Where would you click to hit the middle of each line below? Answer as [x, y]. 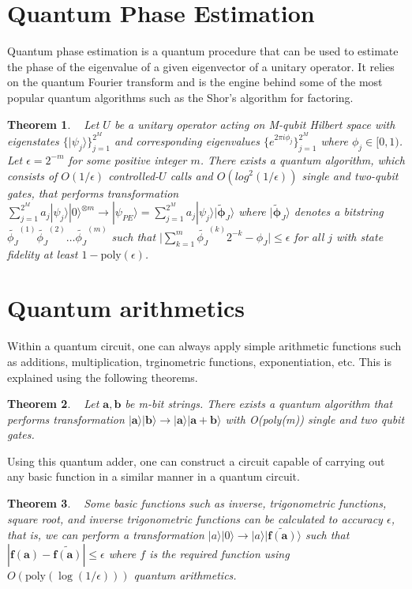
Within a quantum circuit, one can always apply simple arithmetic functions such [204, 346]
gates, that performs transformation [93, 193]
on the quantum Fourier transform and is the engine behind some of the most [195, 82]
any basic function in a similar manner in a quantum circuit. [154, 476]
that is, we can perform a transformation [106, 535]
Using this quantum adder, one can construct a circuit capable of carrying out [196, 461]
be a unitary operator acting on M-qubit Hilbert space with [255, 124]
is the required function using [219, 554]
